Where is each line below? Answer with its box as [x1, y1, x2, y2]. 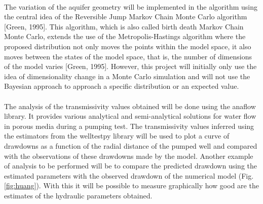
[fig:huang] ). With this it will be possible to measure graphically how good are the [4, 180, 259, 191]
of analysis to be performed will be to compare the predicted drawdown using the [4, 160, 257, 171]
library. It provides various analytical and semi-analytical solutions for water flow [4, 111, 256, 121]
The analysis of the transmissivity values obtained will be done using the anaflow [4, 100, 256, 111]
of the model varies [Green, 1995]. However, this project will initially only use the [4, 61, 257, 72]
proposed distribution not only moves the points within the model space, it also [4, 41, 251, 51]
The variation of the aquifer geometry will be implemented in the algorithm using [4, 1, 257, 12]
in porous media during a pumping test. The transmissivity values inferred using [4, 120, 254, 131]
